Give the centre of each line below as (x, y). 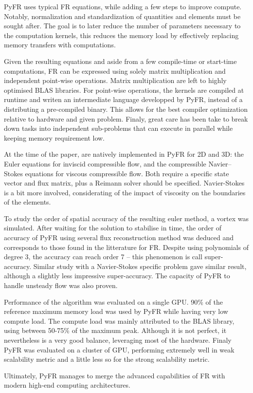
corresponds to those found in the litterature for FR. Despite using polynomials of (126, 247)
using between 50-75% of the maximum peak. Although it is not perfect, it (115, 330)
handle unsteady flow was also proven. (61, 285)
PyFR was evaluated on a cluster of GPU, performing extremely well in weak (119, 349)
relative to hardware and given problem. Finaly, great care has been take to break (126, 118)
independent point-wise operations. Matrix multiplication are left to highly (115, 80)
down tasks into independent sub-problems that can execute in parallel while (118, 128)
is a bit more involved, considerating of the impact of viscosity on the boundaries (125, 192)
